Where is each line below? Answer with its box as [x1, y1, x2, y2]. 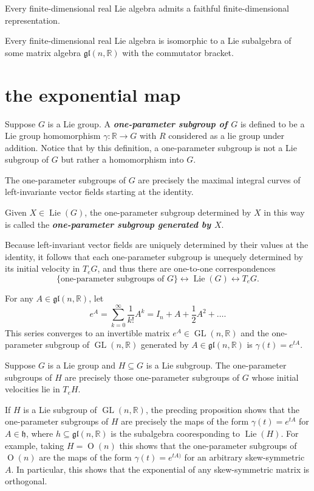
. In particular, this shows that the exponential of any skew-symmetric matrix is [11, 462, 310, 475]
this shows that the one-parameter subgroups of [119, 439, 297, 451]
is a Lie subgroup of [23, 403, 97, 415]
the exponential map [5, 82, 181, 107]
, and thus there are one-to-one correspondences [97, 262, 276, 275]
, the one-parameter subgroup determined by [84, 206, 251, 219]
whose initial [251, 370, 299, 383]
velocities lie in [5, 383, 60, 395]
